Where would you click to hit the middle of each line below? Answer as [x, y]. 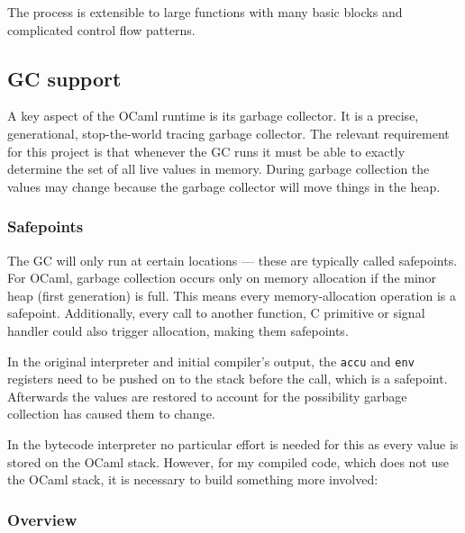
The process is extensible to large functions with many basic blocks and [205, 12]
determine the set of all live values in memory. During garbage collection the [219, 169]
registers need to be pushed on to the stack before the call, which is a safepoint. [228, 379]
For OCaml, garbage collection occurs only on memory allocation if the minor [222, 278]
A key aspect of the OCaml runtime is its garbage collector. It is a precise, [213, 116]
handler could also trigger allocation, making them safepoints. [178, 330]
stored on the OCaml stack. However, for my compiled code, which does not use [228, 461]
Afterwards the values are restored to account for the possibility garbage [207, 396]
